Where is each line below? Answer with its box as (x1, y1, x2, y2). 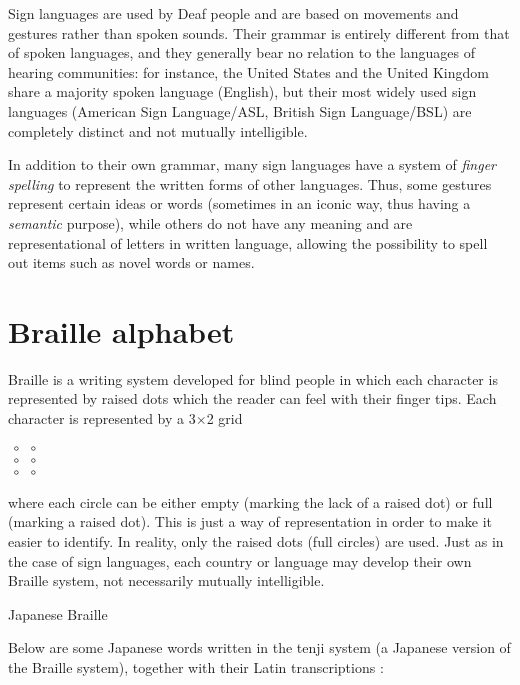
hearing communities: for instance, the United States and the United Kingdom (8, 61, 489, 82)
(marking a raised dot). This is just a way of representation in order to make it (8, 511, 492, 532)
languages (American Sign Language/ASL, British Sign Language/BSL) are (8, 100, 472, 121)
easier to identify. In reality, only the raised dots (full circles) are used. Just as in (8, 530, 504, 551)
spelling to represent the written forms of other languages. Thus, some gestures (8, 173, 492, 194)
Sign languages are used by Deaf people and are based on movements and (8, 3, 459, 23)
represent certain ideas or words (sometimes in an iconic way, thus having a (8, 193, 471, 214)
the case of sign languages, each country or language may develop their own (8, 550, 472, 571)
